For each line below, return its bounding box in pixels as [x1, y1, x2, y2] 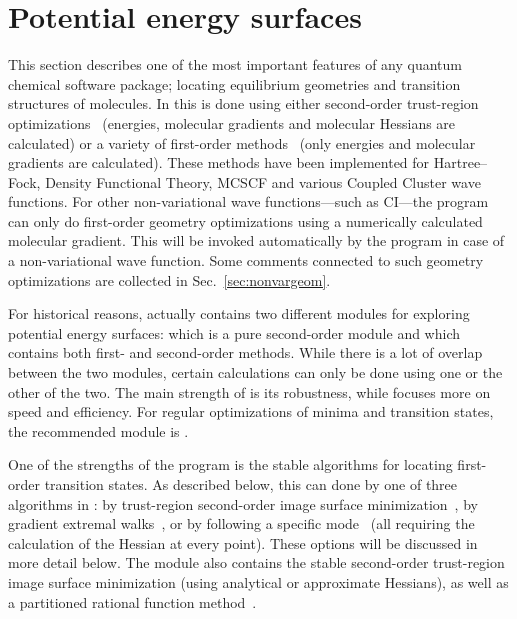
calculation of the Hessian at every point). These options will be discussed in [8, 532, 478, 553]
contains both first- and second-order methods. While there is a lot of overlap [8, 342, 483, 363]
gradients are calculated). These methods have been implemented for [8, 152, 430, 173]
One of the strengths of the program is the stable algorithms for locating [8, 454, 453, 475]
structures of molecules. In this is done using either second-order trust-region [8, 93, 479, 114]
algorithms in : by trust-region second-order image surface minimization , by [8, 493, 478, 514]
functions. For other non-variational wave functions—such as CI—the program [8, 191, 489, 212]
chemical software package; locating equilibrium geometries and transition [8, 73, 461, 94]
